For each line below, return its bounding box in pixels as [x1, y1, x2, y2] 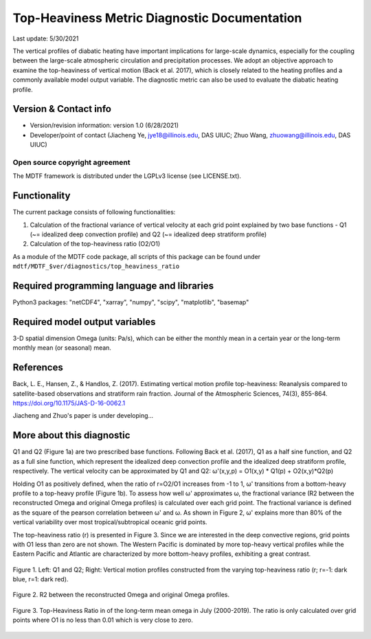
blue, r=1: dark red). [12, 575, 69, 583]
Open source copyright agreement [12, 157, 131, 167]
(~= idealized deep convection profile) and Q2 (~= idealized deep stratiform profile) [30, 230, 267, 238]
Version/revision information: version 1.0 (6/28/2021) [30, 121, 179, 130]
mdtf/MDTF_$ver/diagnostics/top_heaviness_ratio [12, 262, 180, 271]
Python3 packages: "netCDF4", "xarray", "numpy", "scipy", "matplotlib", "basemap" [12, 298, 249, 306]
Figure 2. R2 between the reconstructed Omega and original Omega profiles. [12, 591, 230, 599]
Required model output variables [12, 316, 156, 328]
